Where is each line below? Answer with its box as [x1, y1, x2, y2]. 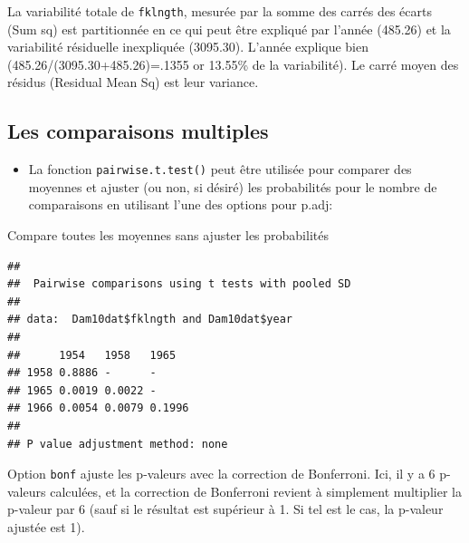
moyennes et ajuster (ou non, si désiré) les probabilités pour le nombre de [28, 177, 437, 196]
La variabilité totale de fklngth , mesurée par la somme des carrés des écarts [7, 2, 432, 20]
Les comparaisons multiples [7, 117, 269, 145]
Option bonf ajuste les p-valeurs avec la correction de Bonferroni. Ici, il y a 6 [7, 464, 435, 483]
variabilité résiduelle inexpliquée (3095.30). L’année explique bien [7, 37, 368, 56]
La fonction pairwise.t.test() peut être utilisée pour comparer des [28, 160, 412, 179]
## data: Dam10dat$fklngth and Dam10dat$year [7, 313, 292, 326]
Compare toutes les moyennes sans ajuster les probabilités [7, 226, 329, 245]
